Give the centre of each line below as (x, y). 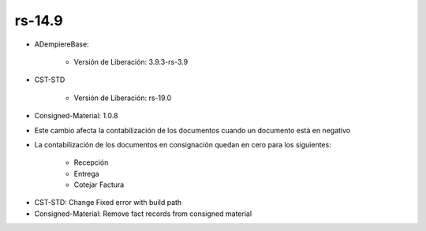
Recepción (91, 162)
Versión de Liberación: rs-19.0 (123, 98)
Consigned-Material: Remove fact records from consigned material (143, 214)
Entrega (86, 173)
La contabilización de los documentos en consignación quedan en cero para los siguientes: (183, 144)
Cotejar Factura (99, 184)
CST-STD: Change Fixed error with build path (108, 203)
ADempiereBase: (62, 44)
